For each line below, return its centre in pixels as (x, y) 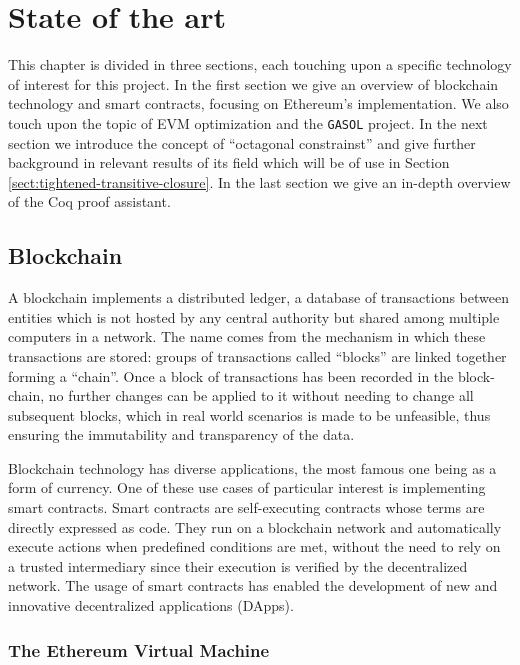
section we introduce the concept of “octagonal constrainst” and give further (242, 142)
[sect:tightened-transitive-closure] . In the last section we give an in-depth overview (259, 181)
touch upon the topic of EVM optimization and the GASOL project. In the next (248, 122)
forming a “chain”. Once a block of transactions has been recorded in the (231, 375)
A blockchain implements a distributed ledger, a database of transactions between (258, 297)
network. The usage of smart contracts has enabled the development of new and (253, 585)
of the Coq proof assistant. (89, 201)
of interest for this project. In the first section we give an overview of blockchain (253, 83)
